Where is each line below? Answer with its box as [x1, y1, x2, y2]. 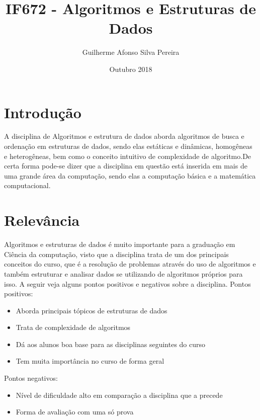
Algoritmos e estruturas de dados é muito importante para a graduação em [4, 239, 235, 249]
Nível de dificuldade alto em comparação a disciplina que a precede [16, 389, 223, 400]
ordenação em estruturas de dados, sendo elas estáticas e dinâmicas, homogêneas [4, 141, 252, 151]
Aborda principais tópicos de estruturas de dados [16, 305, 167, 315]
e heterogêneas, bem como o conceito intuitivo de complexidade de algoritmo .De [4, 150, 251, 161]
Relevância [4, 210, 80, 230]
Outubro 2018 [109, 63, 152, 74]
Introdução [4, 102, 81, 122]
